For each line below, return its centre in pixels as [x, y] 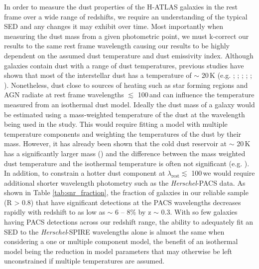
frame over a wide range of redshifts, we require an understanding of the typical [126, 16]
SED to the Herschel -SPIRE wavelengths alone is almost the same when [114, 231]
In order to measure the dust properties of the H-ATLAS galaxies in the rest [121, 6]
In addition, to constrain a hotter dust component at [85, 173]
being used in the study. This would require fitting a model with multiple [116, 124]
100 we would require [223, 173]
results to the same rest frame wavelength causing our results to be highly [117, 46]
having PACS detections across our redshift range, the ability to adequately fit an [129, 222]
